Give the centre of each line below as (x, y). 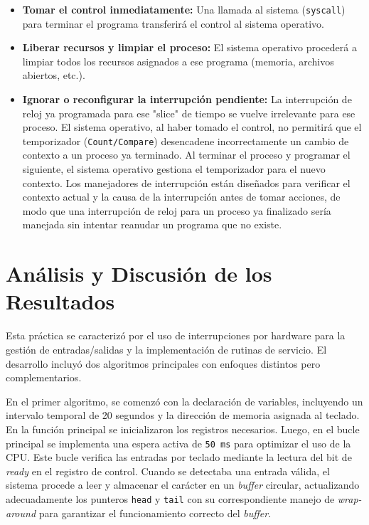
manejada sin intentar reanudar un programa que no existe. (152, 224)
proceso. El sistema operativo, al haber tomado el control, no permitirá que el (192, 127)
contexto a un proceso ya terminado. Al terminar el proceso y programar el (186, 155)
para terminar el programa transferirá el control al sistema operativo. (173, 23)
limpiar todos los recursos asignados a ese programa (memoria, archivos (178, 61)
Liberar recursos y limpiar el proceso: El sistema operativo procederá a (189, 47)
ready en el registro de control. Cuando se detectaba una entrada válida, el (168, 471)
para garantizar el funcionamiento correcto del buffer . (155, 513)
